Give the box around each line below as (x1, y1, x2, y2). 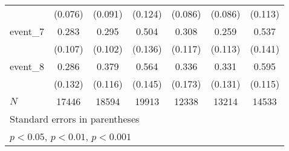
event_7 (10, 24, 44, 38)
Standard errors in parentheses (10, 112, 140, 126)
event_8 (10, 59, 44, 73)
